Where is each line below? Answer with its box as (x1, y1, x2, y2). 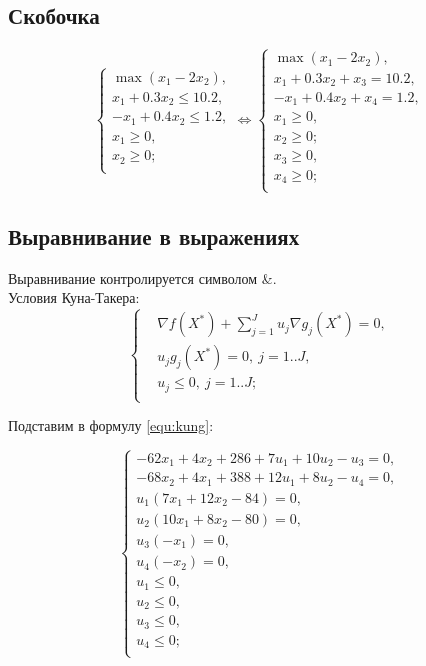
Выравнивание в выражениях (8, 221, 300, 252)
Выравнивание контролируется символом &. (8, 267, 277, 288)
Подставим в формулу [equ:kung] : (8, 415, 214, 436)
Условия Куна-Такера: (8, 287, 140, 308)
